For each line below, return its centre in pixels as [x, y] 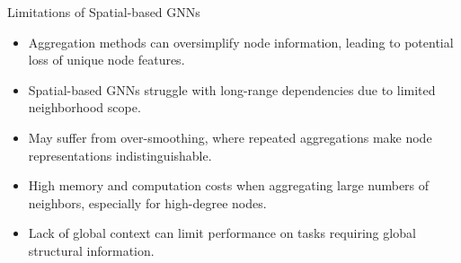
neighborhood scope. [84, 107]
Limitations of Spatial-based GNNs [104, 12]
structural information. [91, 250]
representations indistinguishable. [120, 155]
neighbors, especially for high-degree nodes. [147, 202]
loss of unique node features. [106, 60]
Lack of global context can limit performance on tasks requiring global [222, 233]
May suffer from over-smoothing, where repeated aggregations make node [230, 137]
